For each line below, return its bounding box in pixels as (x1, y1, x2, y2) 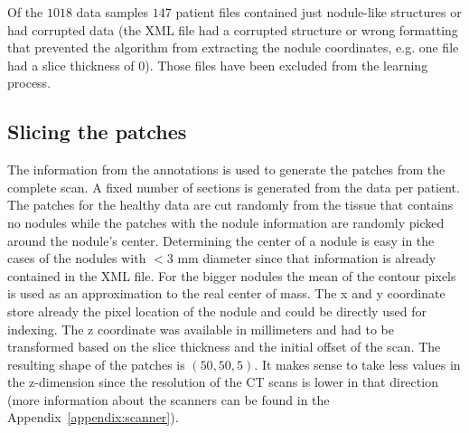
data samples (76, 3, 149, 21)
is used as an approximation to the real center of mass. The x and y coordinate (7, 284, 446, 303)
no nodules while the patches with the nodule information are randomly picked (7, 212, 445, 231)
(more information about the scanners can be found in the (7, 390, 330, 409)
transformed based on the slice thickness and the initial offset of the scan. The (7, 337, 441, 356)
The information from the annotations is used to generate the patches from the (7, 160, 446, 179)
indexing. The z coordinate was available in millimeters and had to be (7, 319, 395, 338)
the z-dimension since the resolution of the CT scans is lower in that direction (7, 372, 438, 391)
